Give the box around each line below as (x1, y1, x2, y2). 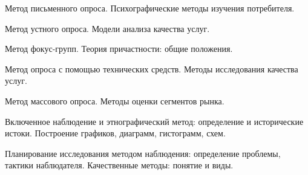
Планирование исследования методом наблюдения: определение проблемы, (5, 147, 281, 159)
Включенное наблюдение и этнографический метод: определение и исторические (5, 115, 304, 127)
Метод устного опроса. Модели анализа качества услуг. (5, 22, 210, 34)
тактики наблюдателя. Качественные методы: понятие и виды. (5, 159, 234, 171)
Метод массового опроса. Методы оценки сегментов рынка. (5, 94, 224, 107)
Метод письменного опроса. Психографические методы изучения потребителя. (5, 2, 295, 14)
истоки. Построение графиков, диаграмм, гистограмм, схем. (5, 127, 226, 139)
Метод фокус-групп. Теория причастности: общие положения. (5, 42, 233, 55)
